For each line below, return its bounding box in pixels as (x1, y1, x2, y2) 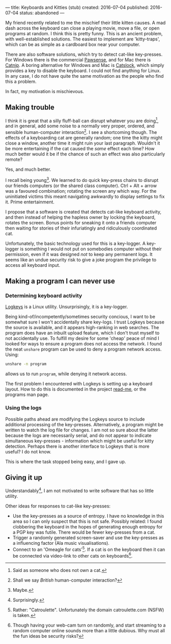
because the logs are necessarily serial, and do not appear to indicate (5, 432, 152, 439)
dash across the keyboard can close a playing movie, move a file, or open (5, 25, 160, 31)
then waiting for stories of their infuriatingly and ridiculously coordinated (5, 225, 157, 231)
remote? (5, 156, 23, 163)
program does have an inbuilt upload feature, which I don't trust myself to (5, 330, 160, 336)
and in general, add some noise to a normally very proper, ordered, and (5, 123, 155, 129)
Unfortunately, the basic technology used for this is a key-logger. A (5, 240, 146, 246)
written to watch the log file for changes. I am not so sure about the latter (5, 427, 159, 433)
